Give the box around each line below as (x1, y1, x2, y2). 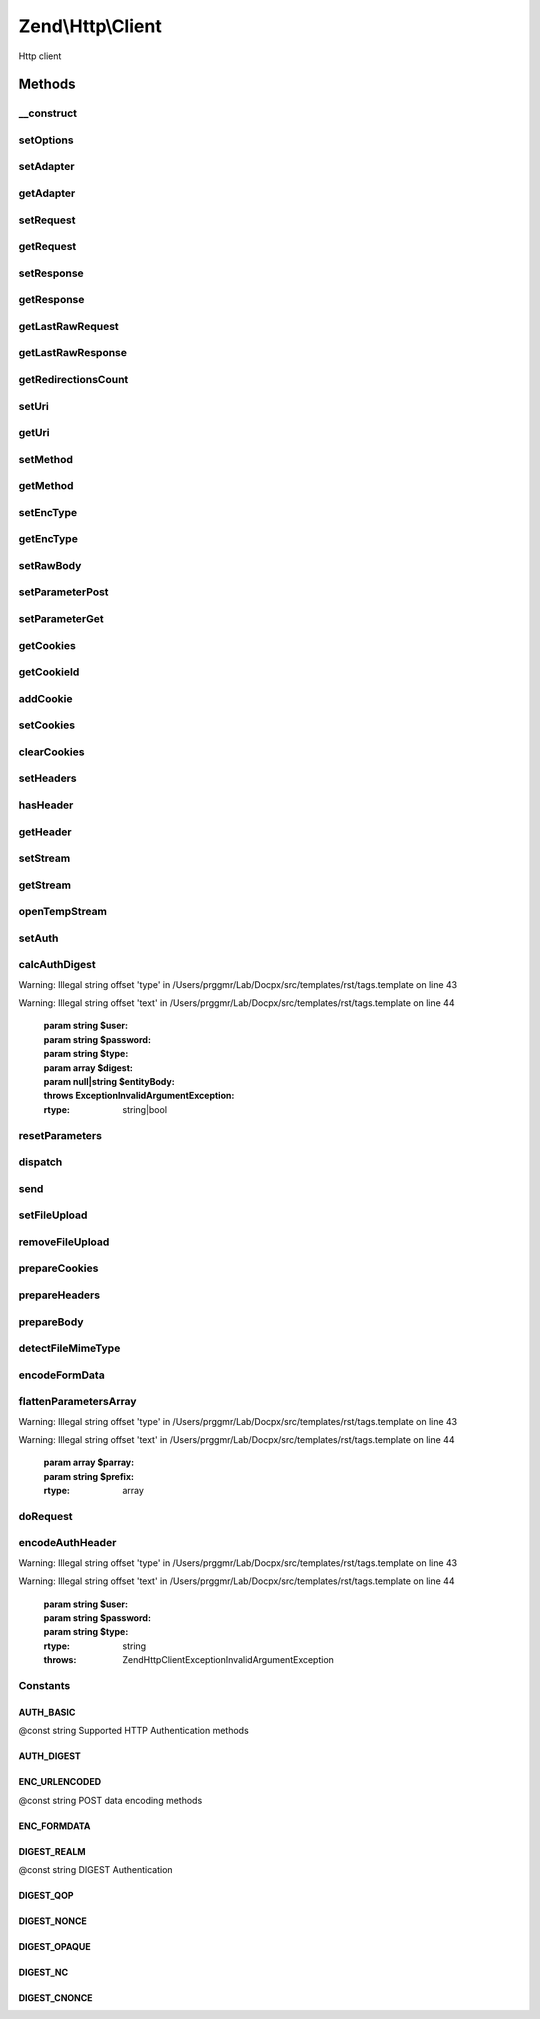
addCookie (18, 691, 73, 705)
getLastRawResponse (18, 346, 128, 360)
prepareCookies (18, 1261, 99, 1275)
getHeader (18, 825, 72, 839)
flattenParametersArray (18, 1395, 137, 1409)
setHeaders (18, 771, 77, 785)
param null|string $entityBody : (43, 1076, 175, 1088)
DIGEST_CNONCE (18, 1991, 94, 2004)
